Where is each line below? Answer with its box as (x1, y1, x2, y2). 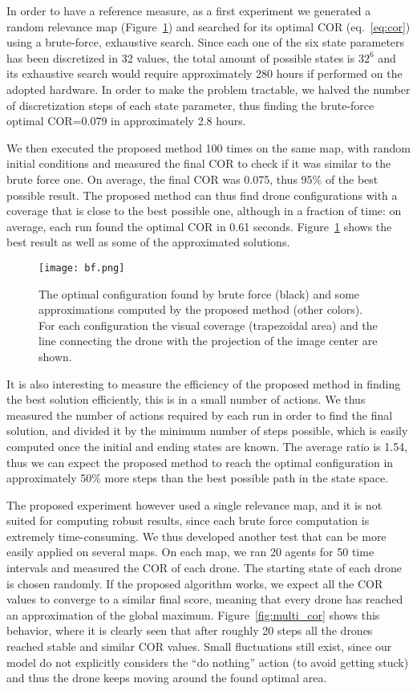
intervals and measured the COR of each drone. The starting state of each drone (6, 559, 402, 576)
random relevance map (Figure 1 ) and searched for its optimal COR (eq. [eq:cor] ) (6, 18, 411, 35)
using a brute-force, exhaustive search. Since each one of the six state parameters (6, 34, 405, 51)
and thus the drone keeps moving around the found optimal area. (6, 669, 327, 686)
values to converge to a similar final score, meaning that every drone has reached (6, 591, 403, 608)
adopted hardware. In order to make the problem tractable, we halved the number (6, 80, 411, 97)
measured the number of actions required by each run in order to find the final (6, 406, 393, 423)
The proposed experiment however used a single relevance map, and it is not (6, 496, 383, 513)
